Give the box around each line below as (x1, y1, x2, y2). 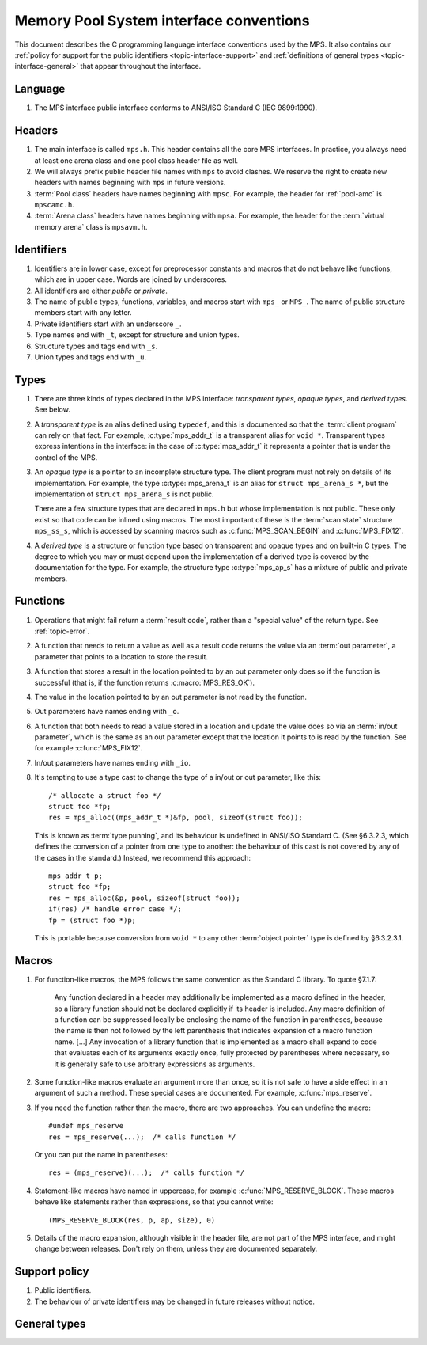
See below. (34, 405, 70, 415)
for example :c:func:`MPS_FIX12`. (34, 743, 143, 753)
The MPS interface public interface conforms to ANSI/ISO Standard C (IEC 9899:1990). (34, 103, 318, 112)
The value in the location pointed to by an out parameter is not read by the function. (34, 692, 308, 701)
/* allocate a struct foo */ (48, 791, 161, 800)
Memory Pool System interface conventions (14, 12, 310, 29)
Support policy (14, 1265, 89, 1279)
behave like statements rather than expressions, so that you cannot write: (34, 1197, 274, 1206)
